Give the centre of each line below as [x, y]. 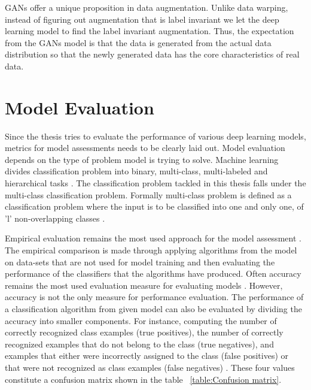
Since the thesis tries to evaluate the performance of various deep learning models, [155, 136]
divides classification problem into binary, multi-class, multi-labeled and [136, 171]
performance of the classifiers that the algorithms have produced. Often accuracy [153, 273]
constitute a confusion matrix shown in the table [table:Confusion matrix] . [143, 379]
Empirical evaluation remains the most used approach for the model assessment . [153, 238]
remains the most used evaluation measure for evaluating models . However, [144, 285]
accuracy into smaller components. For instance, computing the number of [141, 320]
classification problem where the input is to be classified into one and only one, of [154, 206]
